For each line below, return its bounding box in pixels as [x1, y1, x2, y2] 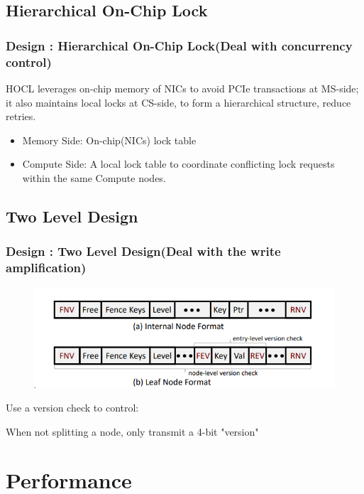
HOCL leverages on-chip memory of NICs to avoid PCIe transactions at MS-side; [6, 80, 359, 95]
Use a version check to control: [6, 400, 139, 415]
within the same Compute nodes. [22, 170, 166, 185]
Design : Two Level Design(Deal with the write [6, 242, 281, 260]
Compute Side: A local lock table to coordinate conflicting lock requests [22, 156, 335, 171]
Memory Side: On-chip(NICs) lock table [22, 132, 197, 147]
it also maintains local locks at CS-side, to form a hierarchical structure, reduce [6, 95, 351, 109]
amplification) [6, 259, 87, 276]
